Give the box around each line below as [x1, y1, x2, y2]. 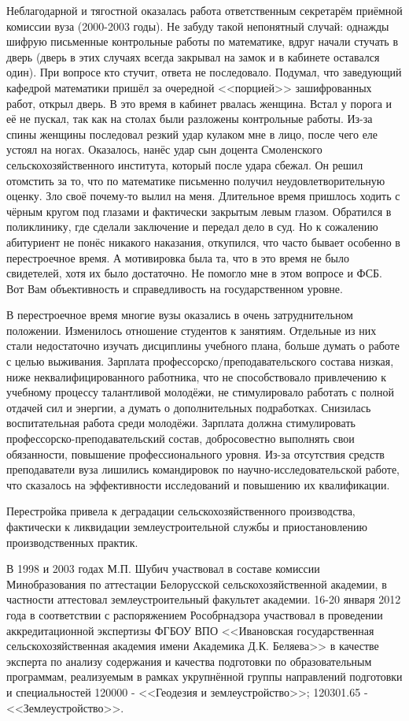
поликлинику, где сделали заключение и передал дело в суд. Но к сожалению [6, 218, 378, 235]
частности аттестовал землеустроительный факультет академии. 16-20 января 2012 [6, 591, 401, 608]
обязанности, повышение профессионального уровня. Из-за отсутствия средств [6, 445, 385, 462]
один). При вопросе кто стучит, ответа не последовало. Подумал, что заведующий [6, 64, 402, 80]
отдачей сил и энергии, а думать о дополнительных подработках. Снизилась [6, 399, 371, 415]
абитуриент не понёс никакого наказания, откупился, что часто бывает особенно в [6, 233, 400, 250]
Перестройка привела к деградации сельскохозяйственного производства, [6, 503, 356, 519]
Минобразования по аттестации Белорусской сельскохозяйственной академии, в [6, 575, 387, 592]
